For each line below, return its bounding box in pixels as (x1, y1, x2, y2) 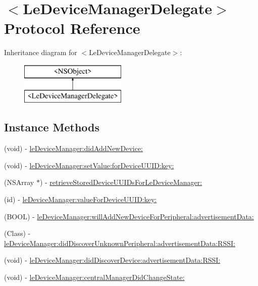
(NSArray (4, 177, 34, 187)
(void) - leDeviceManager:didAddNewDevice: (4, 143, 143, 154)
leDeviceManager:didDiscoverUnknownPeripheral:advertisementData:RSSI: (4, 237, 235, 248)
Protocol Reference (4, 18, 140, 38)
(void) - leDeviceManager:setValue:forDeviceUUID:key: (4, 160, 174, 170)
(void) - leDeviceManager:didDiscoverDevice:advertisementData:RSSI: (4, 255, 221, 265)
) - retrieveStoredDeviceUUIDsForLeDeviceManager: (39, 177, 202, 187)
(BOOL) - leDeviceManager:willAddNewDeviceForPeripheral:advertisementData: (4, 211, 254, 221)
